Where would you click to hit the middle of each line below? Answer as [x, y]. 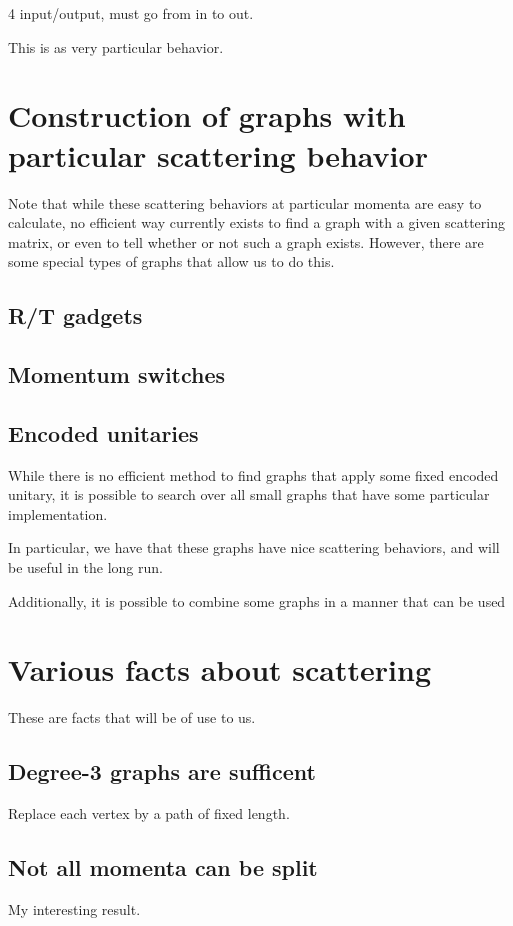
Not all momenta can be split [163, 867]
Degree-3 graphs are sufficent [162, 771]
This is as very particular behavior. [116, 46]
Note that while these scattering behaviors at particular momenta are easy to [245, 202]
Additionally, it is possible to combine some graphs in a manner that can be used [257, 600]
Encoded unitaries [103, 432]
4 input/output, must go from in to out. [131, 13]
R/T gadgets [75, 315]
